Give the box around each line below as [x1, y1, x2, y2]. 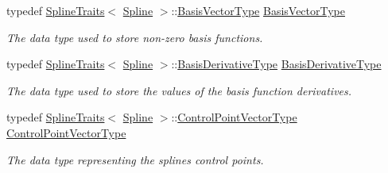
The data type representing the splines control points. [6, 151, 264, 167]
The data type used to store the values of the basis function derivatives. [6, 82, 352, 98]
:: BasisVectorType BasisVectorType [171, 2, 346, 18]
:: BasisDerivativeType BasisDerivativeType [171, 56, 382, 72]
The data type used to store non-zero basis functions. [6, 29, 263, 45]
